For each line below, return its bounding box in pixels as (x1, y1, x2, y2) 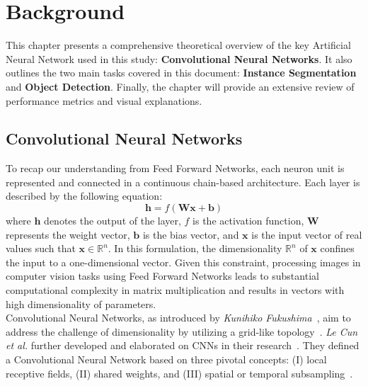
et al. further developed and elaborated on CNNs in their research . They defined (6, 338, 360, 353)
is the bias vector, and (142, 227, 239, 242)
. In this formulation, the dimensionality (108, 241, 282, 256)
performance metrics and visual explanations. (6, 93, 202, 108)
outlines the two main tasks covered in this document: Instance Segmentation (6, 65, 357, 80)
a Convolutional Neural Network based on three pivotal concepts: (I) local (6, 352, 327, 367)
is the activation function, (192, 213, 304, 228)
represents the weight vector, (6, 227, 130, 242)
